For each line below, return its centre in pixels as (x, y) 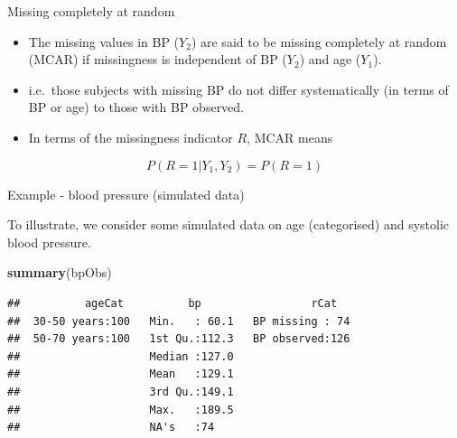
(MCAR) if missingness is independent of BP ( (158, 59)
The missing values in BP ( (104, 41)
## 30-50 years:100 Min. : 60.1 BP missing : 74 (179, 321)
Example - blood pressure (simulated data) (126, 194)
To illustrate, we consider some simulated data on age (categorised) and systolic (228, 224)
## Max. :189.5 (121, 410)
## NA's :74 (111, 428)
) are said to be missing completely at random (319, 41)
